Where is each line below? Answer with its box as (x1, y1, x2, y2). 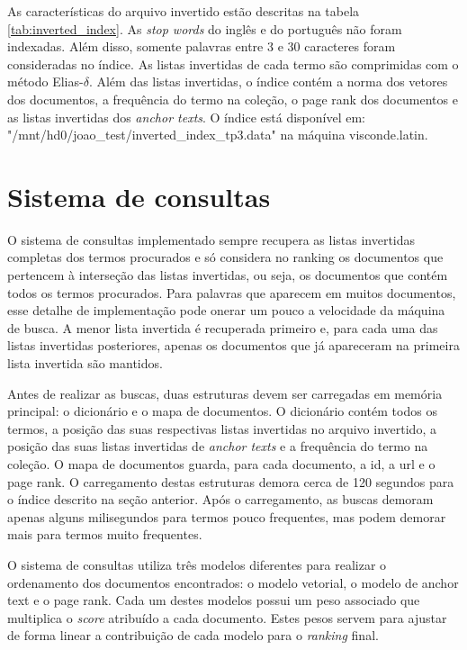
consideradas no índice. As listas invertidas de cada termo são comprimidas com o (7, 54, 459, 73)
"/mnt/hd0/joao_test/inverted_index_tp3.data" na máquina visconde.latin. (7, 125, 428, 144)
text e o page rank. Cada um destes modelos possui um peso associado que (7, 591, 420, 609)
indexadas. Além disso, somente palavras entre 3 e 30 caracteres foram (7, 37, 396, 56)
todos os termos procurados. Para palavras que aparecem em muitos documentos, (7, 283, 456, 302)
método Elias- (7, 72, 84, 91)
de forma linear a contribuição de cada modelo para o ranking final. (7, 626, 379, 645)
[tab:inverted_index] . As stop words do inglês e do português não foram (7, 19, 402, 38)
